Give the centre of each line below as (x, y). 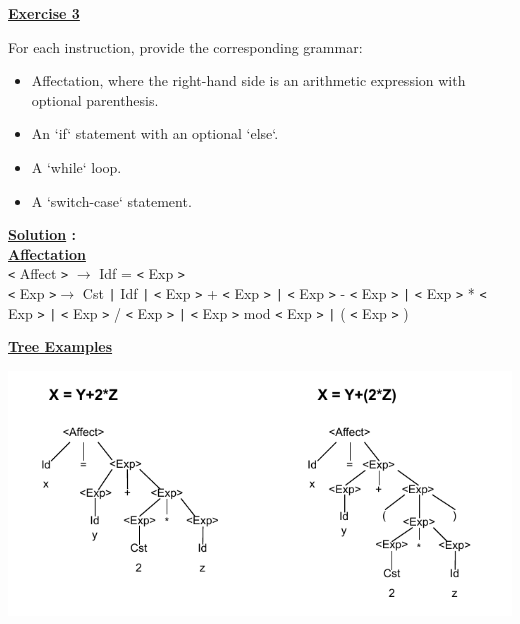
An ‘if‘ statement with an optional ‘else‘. (155, 133)
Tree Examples (60, 346)
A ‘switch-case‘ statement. (111, 200)
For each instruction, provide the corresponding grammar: (185, 46)
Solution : (42, 234)
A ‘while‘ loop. (76, 166)
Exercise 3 (44, 13)
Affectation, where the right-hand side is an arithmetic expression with (248, 80)
